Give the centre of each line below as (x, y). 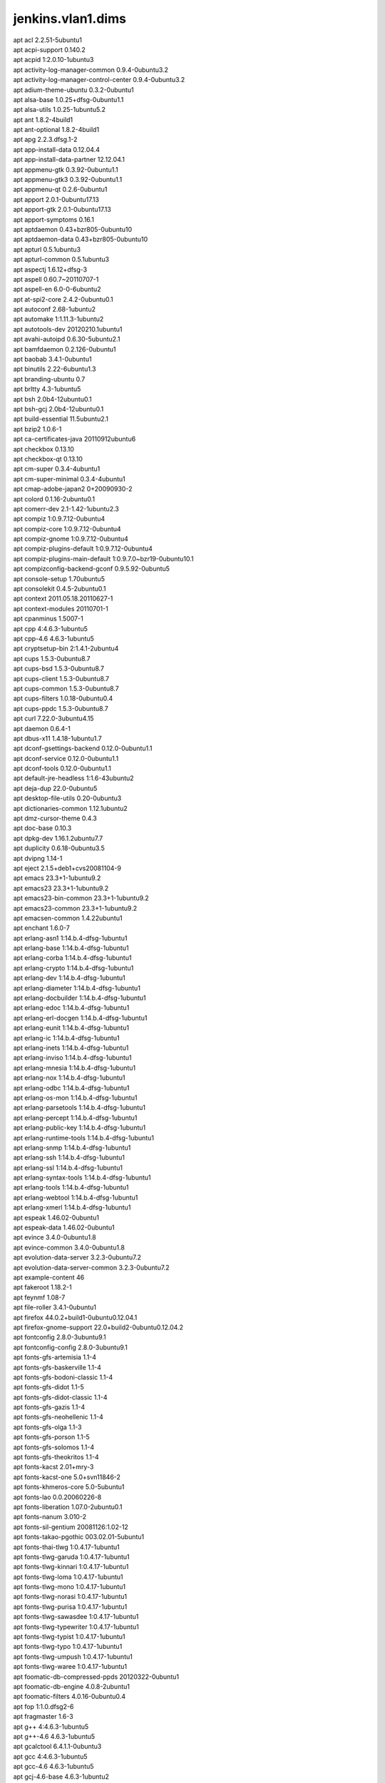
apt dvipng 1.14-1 (38, 858)
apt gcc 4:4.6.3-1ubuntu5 (51, 1756)
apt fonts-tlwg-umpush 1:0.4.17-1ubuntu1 (73, 1656)
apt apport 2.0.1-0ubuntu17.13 (56, 199)
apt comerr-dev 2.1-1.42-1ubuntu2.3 (66, 509)
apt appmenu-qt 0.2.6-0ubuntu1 (60, 190)
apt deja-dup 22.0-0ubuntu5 (55, 788)
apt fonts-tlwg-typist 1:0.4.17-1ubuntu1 (69, 1637)
